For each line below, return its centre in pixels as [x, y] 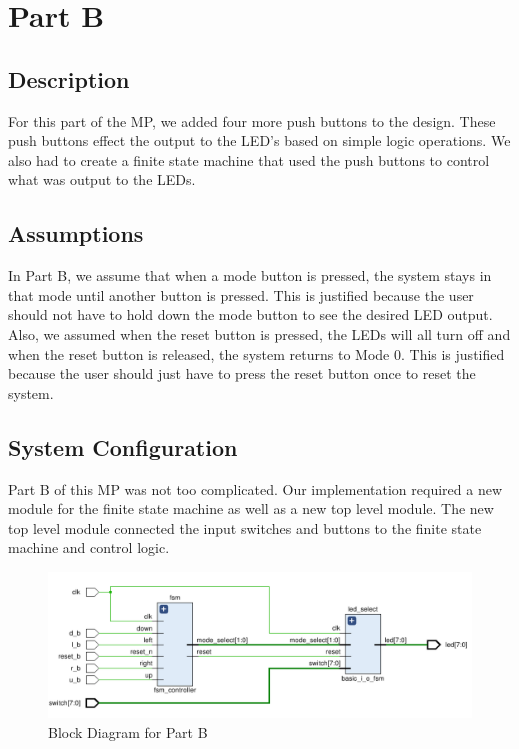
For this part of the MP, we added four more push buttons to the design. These [252, 120]
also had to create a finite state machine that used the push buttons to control [249, 159]
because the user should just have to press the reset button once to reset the [242, 373]
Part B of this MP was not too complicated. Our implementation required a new [255, 488]
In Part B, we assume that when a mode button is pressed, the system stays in [250, 275]
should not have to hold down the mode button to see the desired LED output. [250, 314]
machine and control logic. [89, 547]
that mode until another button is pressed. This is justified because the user [241, 294]
